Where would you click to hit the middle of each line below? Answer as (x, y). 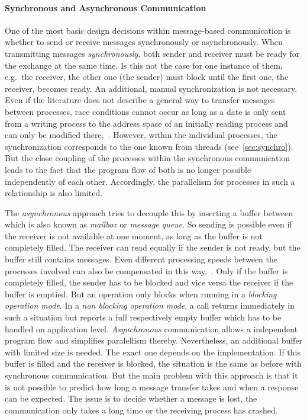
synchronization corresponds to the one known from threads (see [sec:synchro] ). (149, 146)
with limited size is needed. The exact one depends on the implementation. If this (153, 352)
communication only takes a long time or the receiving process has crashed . (141, 410)
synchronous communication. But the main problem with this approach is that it (151, 375)
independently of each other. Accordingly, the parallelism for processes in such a (150, 181)
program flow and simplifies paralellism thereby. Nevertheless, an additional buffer (154, 340)
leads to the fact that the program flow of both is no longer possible (128, 169)
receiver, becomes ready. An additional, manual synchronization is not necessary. (151, 88)
